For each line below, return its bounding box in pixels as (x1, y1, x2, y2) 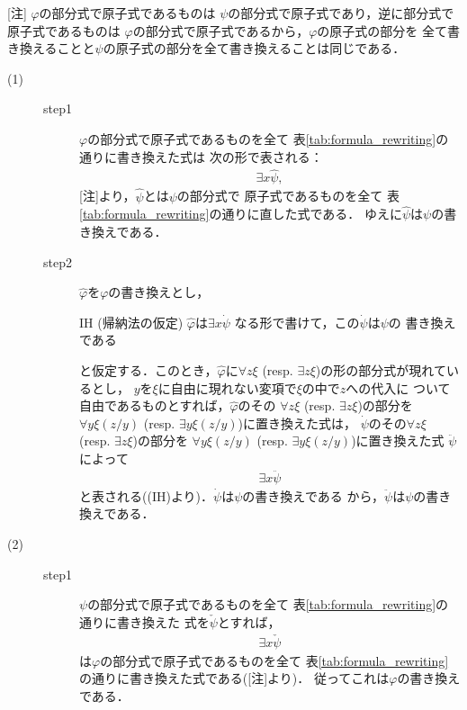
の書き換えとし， (108, 283, 210, 301)
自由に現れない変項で (170, 378, 297, 397)
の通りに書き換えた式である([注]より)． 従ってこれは (79, 669, 390, 688)
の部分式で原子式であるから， (132, 21, 310, 40)
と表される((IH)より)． (79, 486, 214, 505)
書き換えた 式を (116, 612, 210, 631)
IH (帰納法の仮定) (79, 312, 184, 331)
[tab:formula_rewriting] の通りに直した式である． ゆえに (79, 204, 402, 223)
